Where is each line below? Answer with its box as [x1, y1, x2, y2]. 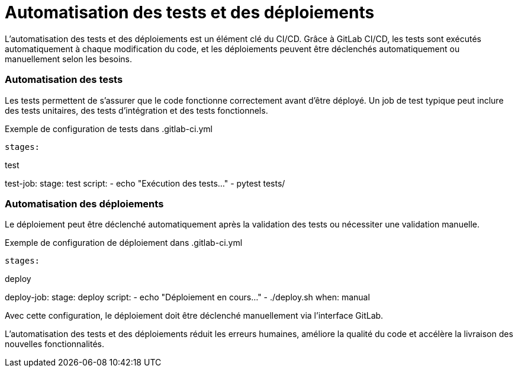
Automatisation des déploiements [5, 197, 164, 210]
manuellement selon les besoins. [5, 53, 133, 64]
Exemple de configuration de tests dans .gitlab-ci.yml [5, 123, 213, 134]
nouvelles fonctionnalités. [5, 339, 104, 349]
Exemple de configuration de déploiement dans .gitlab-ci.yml [5, 238, 243, 248]
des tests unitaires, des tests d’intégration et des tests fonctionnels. [5, 105, 268, 116]
